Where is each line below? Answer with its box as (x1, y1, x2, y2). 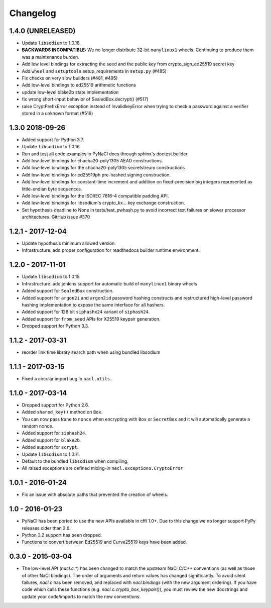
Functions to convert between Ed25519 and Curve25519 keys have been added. (22, 539, 187, 545)
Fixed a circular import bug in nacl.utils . (22, 375, 111, 381)
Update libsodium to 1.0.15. (22, 274, 81, 280)
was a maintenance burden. (22, 54, 80, 60)
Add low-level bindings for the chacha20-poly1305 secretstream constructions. (22, 165, 186, 171)
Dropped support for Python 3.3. (22, 323, 89, 329)
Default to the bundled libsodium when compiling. (22, 458, 129, 464)
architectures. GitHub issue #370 (22, 214, 90, 220)
